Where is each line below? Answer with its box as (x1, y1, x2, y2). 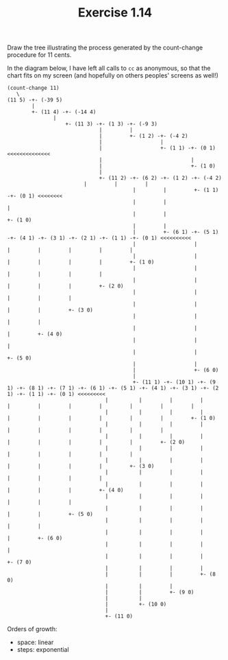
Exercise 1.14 (77, 5, 153, 21)
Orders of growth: (7, 625, 58, 633)
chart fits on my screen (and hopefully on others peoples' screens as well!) (7, 71, 219, 80)
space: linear (16, 638, 54, 646)
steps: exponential (16, 646, 70, 654)
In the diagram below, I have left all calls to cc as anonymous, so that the (7, 64, 211, 73)
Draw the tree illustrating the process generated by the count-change (7, 43, 203, 52)
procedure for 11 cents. (7, 51, 72, 59)
